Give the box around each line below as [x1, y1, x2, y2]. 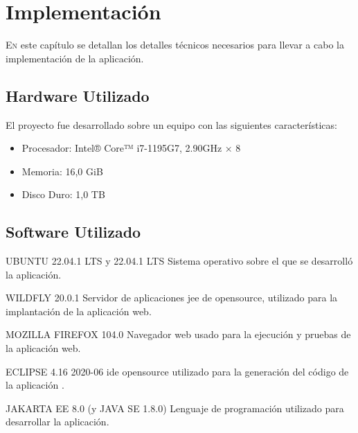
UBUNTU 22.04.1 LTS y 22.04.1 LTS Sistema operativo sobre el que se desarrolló [6, 254, 353, 268]
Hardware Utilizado [6, 85, 150, 106]
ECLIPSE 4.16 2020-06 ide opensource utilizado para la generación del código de [6, 364, 349, 378]
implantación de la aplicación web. [6, 303, 152, 318]
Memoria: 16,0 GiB [21, 164, 103, 178]
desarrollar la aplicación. [6, 414, 109, 429]
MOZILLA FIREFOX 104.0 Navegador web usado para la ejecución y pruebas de [6, 327, 351, 342]
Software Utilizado [6, 221, 141, 242]
